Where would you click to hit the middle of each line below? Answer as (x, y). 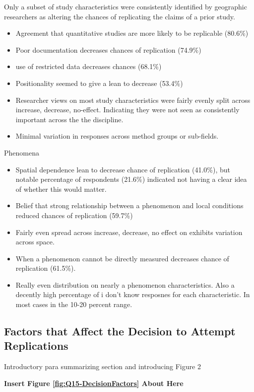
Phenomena (22, 152)
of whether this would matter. (61, 189)
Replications (36, 346)
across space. (35, 242)
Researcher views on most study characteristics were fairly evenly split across (133, 100)
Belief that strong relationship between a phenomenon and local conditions (129, 205)
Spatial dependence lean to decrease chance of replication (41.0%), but (123, 169)
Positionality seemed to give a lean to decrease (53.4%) (99, 83)
